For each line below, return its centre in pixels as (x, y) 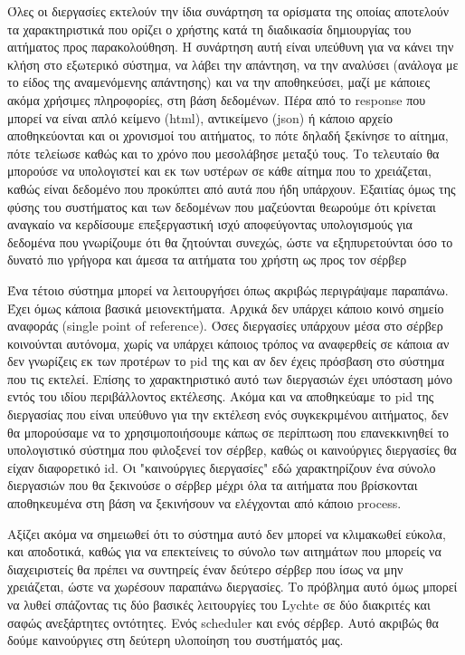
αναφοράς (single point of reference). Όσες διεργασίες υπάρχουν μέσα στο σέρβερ (225, 326)
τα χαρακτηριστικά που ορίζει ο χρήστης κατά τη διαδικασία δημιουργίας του (209, 29)
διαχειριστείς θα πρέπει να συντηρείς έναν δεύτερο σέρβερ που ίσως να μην (205, 568)
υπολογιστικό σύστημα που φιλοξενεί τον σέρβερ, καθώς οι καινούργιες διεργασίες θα (232, 450)
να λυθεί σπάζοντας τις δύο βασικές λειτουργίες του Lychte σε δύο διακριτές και (219, 604)
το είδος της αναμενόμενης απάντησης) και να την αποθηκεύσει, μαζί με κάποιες (219, 82)
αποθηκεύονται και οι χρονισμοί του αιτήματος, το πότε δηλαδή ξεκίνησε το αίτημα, (228, 135)
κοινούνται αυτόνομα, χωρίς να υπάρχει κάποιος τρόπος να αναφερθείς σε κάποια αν (228, 343)
